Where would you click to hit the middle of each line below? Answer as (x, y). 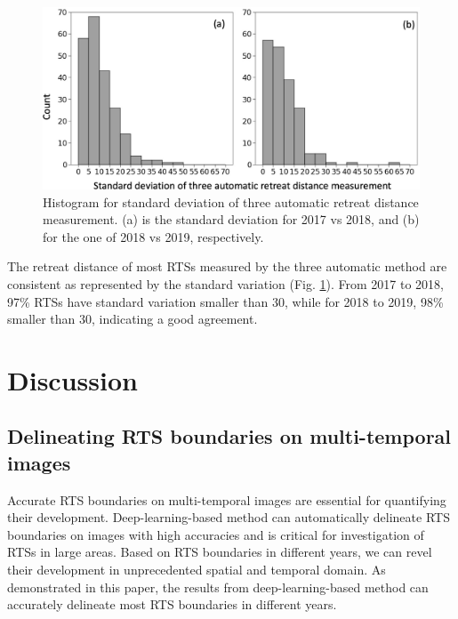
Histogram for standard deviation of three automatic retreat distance (231, 201)
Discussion (72, 379)
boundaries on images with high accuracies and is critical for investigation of (216, 534)
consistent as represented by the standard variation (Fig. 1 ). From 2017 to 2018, (225, 283)
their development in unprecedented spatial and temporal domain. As (197, 570)
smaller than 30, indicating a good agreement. (133, 319)
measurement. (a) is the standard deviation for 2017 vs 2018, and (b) (231, 219)
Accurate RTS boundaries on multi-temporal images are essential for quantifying (227, 499)
